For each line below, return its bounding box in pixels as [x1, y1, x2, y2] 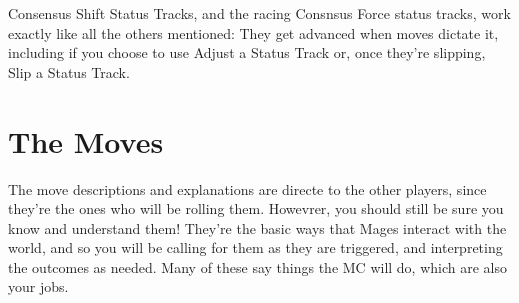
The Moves [8, 120, 164, 161]
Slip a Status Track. [8, 61, 130, 82]
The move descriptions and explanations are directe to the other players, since [8, 178, 487, 199]
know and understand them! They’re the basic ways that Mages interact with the [8, 217, 507, 238]
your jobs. [8, 276, 69, 297]
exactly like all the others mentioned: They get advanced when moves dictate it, [8, 22, 499, 43]
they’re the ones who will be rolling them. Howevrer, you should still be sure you [8, 198, 504, 219]
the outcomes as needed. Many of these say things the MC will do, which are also [8, 256, 507, 277]
